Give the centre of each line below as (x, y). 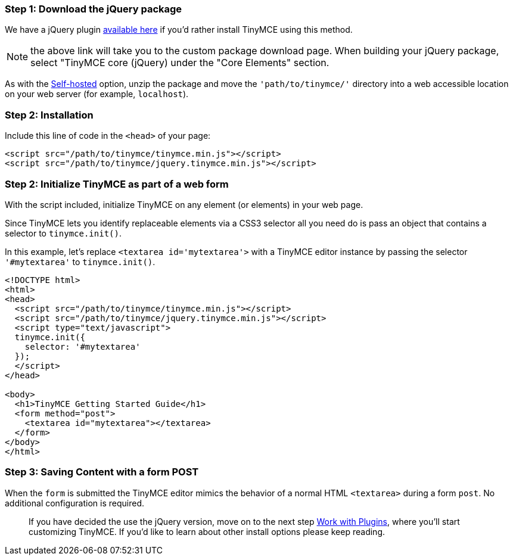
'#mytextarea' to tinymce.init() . (80, 262)
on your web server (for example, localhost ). (97, 94)
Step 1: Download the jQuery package (94, 9)
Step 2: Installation (49, 115)
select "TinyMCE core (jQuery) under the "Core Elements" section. (180, 63)
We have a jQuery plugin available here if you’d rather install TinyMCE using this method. (179, 30)
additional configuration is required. (74, 503)
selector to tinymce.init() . (63, 233)
